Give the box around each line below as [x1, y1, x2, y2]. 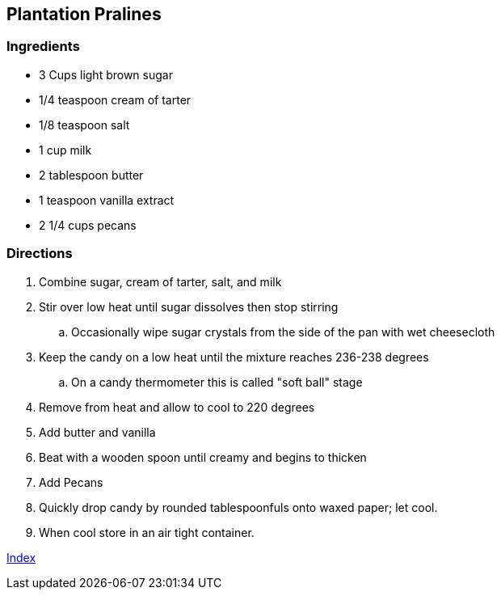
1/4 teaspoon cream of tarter [39, 92, 192, 107]
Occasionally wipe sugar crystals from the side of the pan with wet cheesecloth [71, 324, 495, 339]
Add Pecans [39, 475, 103, 489]
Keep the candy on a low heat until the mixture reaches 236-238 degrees [39, 349, 429, 364]
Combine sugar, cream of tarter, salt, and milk [39, 274, 282, 289]
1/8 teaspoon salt [39, 117, 130, 132]
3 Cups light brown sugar [39, 67, 173, 82]
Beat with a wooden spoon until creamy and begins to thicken [39, 450, 367, 464]
